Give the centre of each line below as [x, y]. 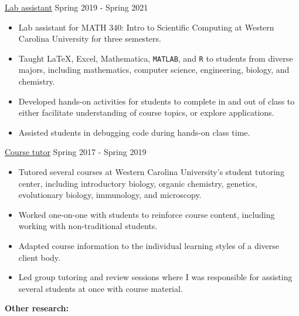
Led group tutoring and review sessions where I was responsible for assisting [155, 277]
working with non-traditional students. [88, 226]
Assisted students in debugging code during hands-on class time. [134, 132]
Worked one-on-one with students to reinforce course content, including [147, 214]
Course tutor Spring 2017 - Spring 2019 [76, 152]
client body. [39, 257]
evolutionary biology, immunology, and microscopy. [110, 195]
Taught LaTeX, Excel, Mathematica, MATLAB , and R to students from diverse [156, 58]
